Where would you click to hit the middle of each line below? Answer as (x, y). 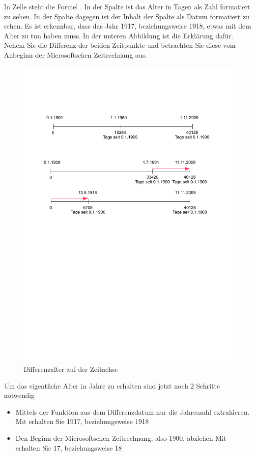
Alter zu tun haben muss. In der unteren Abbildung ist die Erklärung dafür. (119, 35)
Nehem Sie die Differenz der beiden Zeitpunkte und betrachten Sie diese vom (120, 45)
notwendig (19, 395)
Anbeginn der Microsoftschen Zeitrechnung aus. (76, 54)
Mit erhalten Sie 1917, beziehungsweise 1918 (82, 421)
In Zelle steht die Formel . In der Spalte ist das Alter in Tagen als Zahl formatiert (127, 6)
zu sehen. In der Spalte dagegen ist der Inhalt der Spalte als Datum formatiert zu (127, 16)
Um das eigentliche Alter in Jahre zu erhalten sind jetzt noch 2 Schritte (112, 385)
